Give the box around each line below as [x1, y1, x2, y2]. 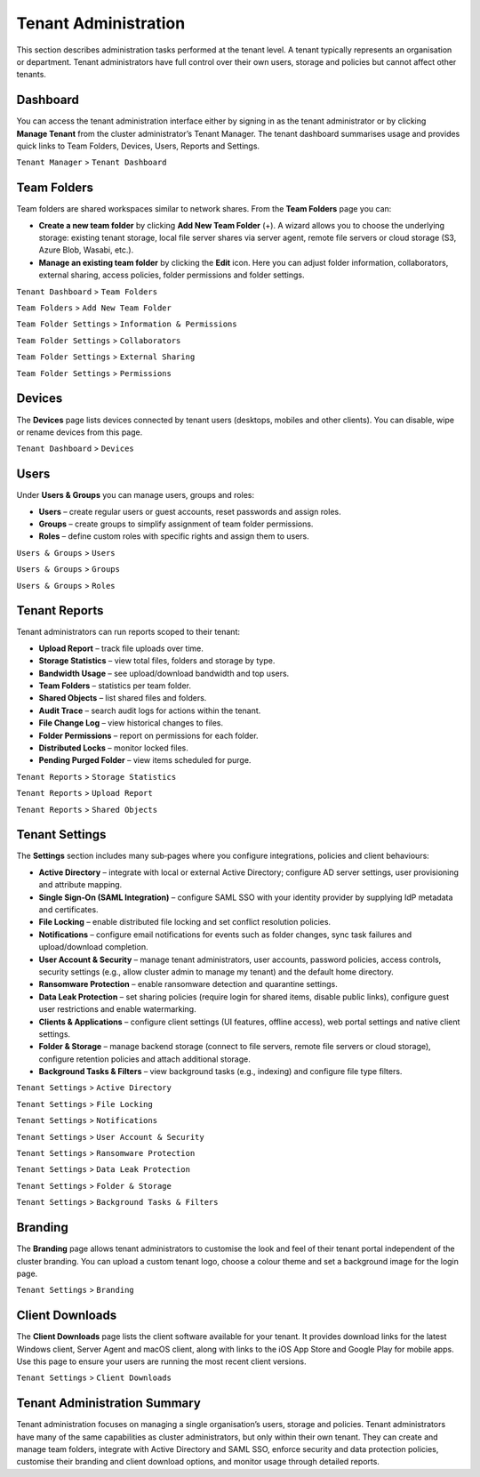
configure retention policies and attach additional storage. [38, 1054, 251, 1064]
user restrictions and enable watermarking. [38, 1004, 196, 1015]
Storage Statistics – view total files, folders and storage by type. [38, 655, 276, 666]
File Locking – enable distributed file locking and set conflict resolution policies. [38, 917, 332, 927]
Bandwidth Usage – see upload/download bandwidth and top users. [38, 668, 290, 678]
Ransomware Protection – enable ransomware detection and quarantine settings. [38, 979, 338, 990]
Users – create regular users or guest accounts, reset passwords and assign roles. [38, 506, 341, 517]
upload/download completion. [38, 942, 148, 952]
